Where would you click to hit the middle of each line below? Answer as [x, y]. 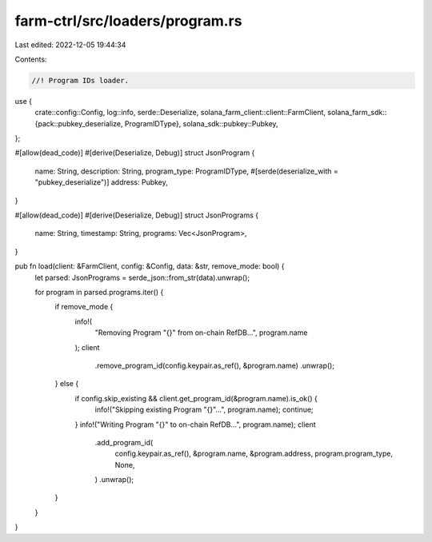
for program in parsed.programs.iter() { [99, 292]
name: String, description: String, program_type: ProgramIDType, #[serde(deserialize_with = [187, 171]
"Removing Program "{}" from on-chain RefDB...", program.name [201, 333]
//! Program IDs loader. [80, 80]
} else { [67, 384]
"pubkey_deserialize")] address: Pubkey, [101, 182]
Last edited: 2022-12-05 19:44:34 [70, 45]
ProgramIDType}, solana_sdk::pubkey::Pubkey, [202, 123]
